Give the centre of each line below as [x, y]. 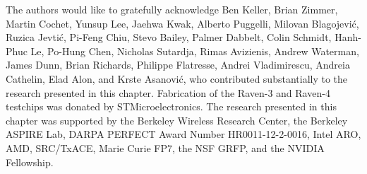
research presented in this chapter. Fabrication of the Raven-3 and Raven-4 [168, 92]
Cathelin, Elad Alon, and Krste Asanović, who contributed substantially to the [177, 78]
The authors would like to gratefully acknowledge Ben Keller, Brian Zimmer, [172, 9]
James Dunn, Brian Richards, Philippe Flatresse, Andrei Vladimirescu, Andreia [178, 65]
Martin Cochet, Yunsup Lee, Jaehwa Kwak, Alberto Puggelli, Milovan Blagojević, [182, 23]
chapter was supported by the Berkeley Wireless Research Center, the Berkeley [177, 120]
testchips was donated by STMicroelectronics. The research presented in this [171, 106]
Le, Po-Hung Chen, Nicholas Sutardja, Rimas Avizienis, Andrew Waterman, [195, 51]
